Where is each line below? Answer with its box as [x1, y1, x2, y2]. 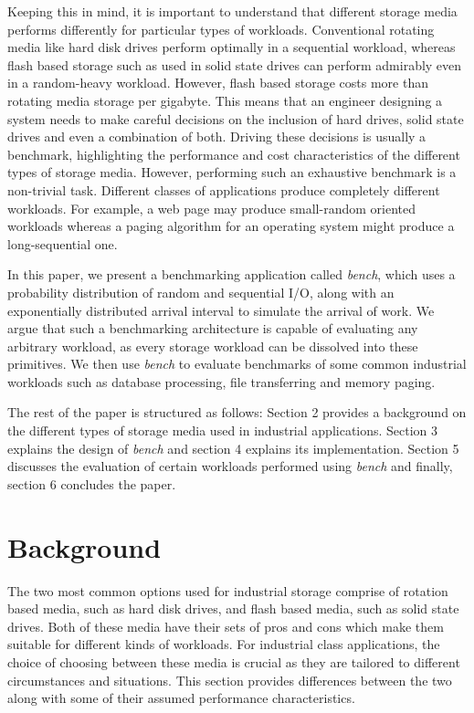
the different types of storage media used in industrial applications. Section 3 [7, 421, 438, 440]
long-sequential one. [7, 234, 118, 253]
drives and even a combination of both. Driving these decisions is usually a [7, 127, 427, 146]
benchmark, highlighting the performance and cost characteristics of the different [7, 144, 460, 163]
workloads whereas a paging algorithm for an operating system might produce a [7, 216, 455, 236]
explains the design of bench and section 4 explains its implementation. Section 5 [7, 438, 459, 457]
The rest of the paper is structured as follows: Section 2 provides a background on [7, 403, 467, 422]
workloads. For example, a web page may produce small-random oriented [7, 198, 416, 217]
